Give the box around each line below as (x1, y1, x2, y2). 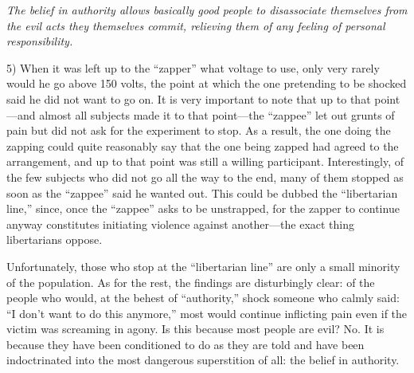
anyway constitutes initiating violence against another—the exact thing (6, 215, 355, 232)
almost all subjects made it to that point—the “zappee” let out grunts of (39, 106, 395, 123)
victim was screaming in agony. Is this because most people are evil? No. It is (6, 320, 385, 337)
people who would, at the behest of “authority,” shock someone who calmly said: (6, 289, 400, 306)
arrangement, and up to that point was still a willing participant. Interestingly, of (6, 153, 404, 170)
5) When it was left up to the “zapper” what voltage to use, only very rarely (6, 59, 380, 76)
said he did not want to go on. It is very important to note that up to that (6, 90, 371, 107)
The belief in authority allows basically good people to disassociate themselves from (6, 2, 408, 18)
